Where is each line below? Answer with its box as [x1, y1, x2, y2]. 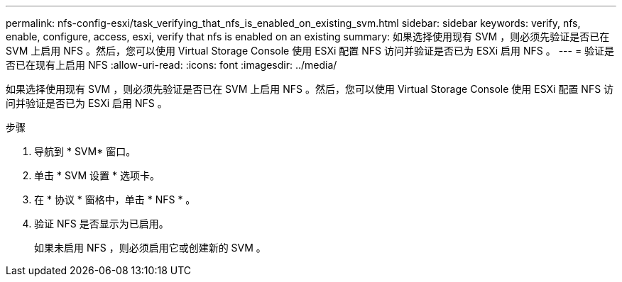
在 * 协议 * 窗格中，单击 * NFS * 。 [34, 193, 196, 205]
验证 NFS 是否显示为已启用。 [34, 218, 169, 230]
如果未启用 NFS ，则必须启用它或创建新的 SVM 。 [34, 242, 266, 254]
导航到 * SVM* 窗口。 [34, 145, 136, 157]
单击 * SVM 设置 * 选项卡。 [34, 169, 160, 181]
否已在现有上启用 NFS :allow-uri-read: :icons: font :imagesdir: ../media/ [6, 59, 337, 71]
